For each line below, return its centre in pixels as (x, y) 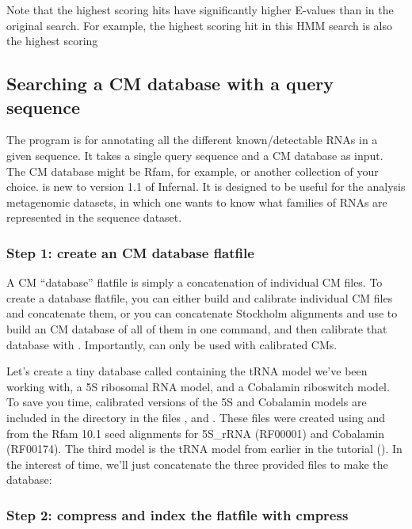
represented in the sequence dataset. (94, 217)
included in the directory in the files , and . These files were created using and (196, 417)
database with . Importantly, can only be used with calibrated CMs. (172, 344)
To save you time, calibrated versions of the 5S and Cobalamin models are (187, 402)
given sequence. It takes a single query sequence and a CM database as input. (195, 155)
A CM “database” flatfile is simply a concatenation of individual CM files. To (195, 282)
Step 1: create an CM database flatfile (130, 252)
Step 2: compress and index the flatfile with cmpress (177, 514)
